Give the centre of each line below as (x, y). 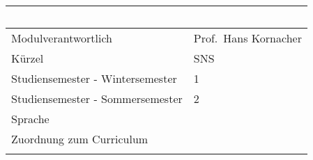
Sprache (30, 119)
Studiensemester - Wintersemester (94, 78)
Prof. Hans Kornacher (247, 38)
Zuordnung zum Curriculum (80, 139)
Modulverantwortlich (62, 38)
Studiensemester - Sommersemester (97, 98)
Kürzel (28, 58)
